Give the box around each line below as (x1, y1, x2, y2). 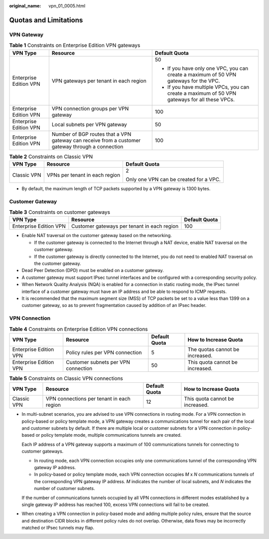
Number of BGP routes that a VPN (51, 130, 132, 137)
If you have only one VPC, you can (167, 65, 249, 72)
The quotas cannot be (187, 346, 240, 353)
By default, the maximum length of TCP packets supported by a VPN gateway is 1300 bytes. (21, 185, 211, 192)
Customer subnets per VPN (65, 358, 131, 365)
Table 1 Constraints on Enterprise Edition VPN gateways (9, 42, 140, 49)
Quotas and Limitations (9, 15, 83, 24)
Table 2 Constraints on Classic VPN (9, 153, 93, 160)
